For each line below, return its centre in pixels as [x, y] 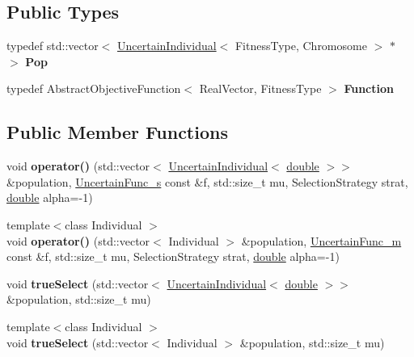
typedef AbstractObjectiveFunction [94, 88]
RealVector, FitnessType [260, 88]
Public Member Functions [117, 132]
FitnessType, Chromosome [301, 46]
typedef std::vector [53, 46]
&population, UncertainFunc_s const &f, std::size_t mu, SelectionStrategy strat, [207, 181]
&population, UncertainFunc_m [321, 240]
